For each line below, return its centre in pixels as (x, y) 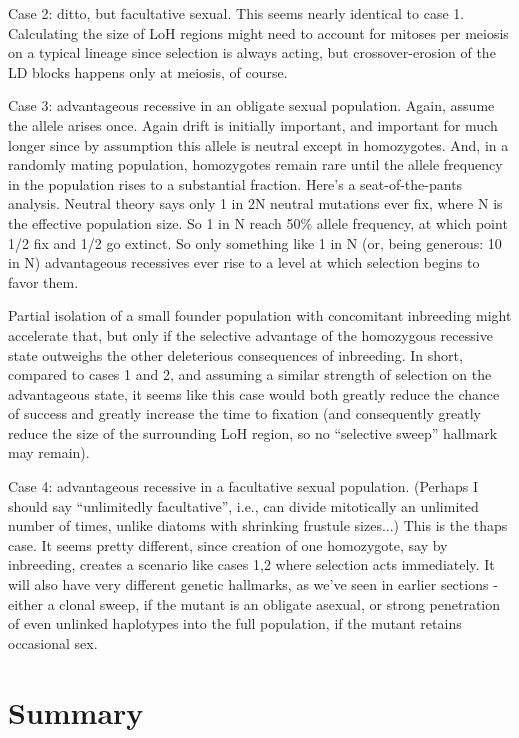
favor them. (43, 281)
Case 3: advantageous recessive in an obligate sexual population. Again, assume (251, 105)
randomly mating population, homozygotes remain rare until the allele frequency (255, 164)
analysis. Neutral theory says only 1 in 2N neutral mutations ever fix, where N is (255, 203)
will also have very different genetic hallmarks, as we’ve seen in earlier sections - (253, 584)
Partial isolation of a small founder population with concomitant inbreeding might (260, 315)
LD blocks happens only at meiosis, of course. (148, 71)
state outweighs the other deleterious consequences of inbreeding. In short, (235, 354)
